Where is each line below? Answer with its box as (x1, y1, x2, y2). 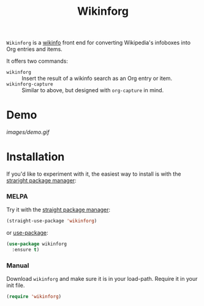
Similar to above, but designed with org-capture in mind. (21, 87, 164, 94)
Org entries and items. (6, 45, 62, 53)
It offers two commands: (6, 57, 69, 65)
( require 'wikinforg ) (6, 294, 62, 300)
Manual (6, 261, 29, 270)
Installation (6, 150, 65, 164)
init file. (6, 281, 25, 289)
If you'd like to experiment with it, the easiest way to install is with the (6, 170, 181, 178)
